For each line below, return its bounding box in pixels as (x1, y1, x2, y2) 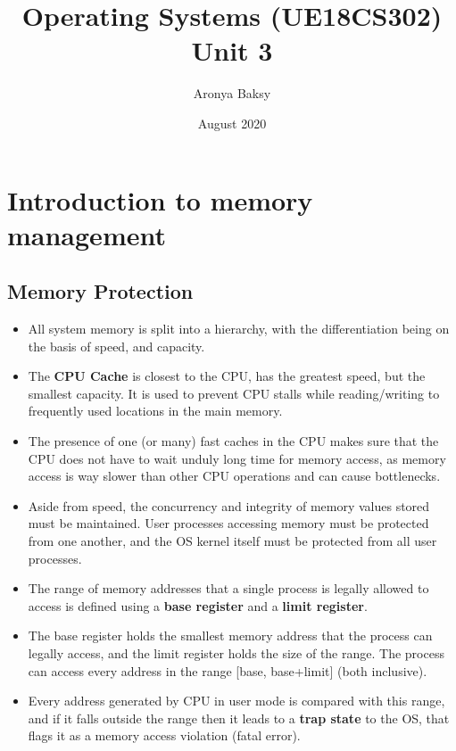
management (7, 216, 166, 252)
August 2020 (197, 113, 267, 132)
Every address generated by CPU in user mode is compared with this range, (28, 691, 445, 710)
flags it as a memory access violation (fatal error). (28, 726, 301, 745)
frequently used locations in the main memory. (28, 401, 283, 420)
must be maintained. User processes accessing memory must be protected (28, 514, 429, 532)
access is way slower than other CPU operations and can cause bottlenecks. (28, 466, 441, 485)
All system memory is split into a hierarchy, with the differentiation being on (28, 319, 450, 338)
